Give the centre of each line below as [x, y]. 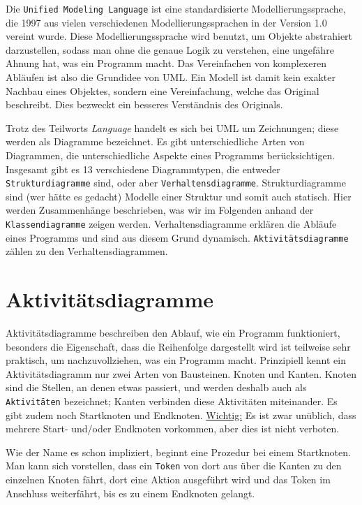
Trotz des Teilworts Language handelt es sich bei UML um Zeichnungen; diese [172, 127]
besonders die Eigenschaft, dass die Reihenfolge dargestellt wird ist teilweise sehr [178, 346]
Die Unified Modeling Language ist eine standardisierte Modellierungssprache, [176, 8]
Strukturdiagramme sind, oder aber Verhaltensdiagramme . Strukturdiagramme [176, 183]
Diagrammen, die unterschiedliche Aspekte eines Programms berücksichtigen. [171, 155]
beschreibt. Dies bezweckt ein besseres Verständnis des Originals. [144, 104]
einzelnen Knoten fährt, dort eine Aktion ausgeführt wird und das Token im [168, 480]
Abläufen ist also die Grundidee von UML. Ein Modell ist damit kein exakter [171, 77]
